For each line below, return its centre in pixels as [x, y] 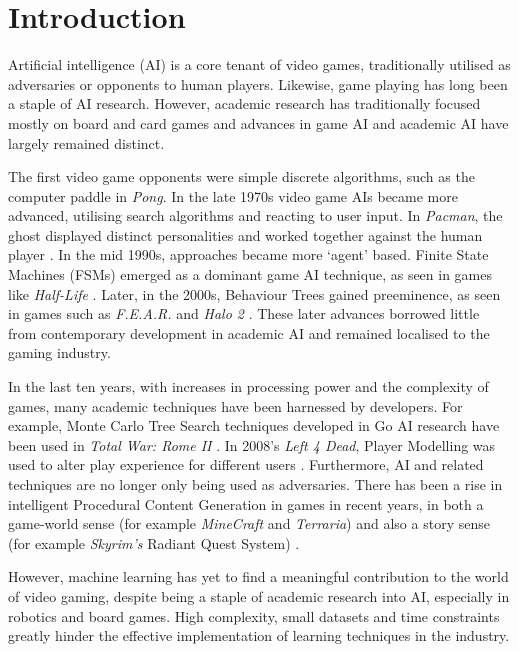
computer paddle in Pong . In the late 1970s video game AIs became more [233, 195]
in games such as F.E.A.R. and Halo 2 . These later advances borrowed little [244, 313]
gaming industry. [59, 352]
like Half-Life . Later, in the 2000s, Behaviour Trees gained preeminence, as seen [254, 293]
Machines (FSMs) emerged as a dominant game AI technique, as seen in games [250, 274]
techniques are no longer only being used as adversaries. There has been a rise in [255, 484]
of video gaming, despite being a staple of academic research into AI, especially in [259, 595]
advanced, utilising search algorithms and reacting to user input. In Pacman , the [255, 215]
